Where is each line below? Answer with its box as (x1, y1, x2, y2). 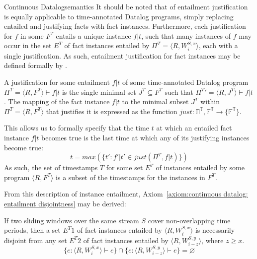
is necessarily (195, 225, 235, 235)
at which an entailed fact (156, 123, 232, 133)
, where (201, 235, 224, 245)
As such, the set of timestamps (4, 162, 98, 173)
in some (20, 30, 44, 41)
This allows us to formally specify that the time (4, 123, 149, 133)
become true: (4, 142, 43, 152)
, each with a (198, 40, 238, 51)
